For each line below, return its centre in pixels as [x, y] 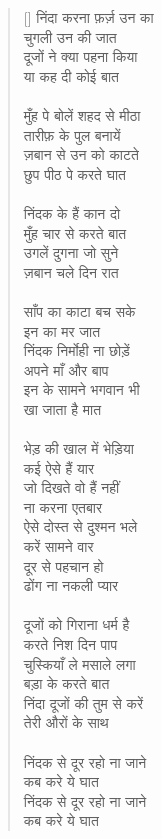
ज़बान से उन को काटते [81, 154]
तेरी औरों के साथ [66, 722]
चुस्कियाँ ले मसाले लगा [79, 663]
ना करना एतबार [63, 506]
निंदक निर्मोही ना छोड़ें [76, 350]
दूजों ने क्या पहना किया [80, 56]
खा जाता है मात [62, 408]
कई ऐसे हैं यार [59, 467]
